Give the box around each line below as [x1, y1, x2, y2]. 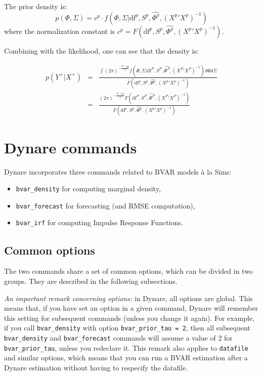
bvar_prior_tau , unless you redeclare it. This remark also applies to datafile [4, 342, 248, 353]
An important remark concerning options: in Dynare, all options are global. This [4, 293, 253, 303]
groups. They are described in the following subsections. [4, 275, 178, 286]
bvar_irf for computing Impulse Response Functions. [16, 217, 183, 228]
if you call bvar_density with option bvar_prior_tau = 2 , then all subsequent [4, 322, 250, 333]
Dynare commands [4, 137, 137, 157]
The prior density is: [4, 1, 67, 11]
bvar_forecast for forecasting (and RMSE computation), [16, 200, 195, 211]
